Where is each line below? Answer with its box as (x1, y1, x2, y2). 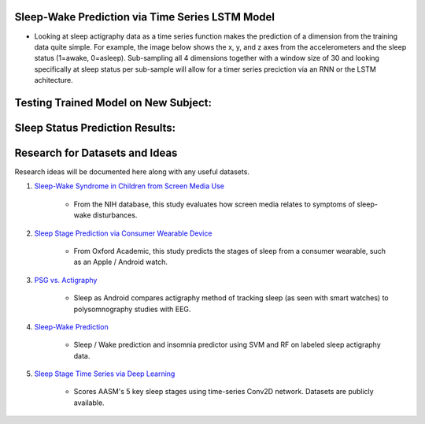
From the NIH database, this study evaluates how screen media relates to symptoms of (73, 199, 356, 209)
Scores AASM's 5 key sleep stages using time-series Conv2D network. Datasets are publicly (73, 387, 374, 396)
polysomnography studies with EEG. (73, 304, 191, 314)
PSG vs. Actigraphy (34, 275, 98, 285)
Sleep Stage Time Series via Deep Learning (34, 369, 176, 378)
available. (73, 398, 105, 407)
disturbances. (92, 210, 138, 220)
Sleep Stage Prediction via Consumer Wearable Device (34, 229, 213, 238)
